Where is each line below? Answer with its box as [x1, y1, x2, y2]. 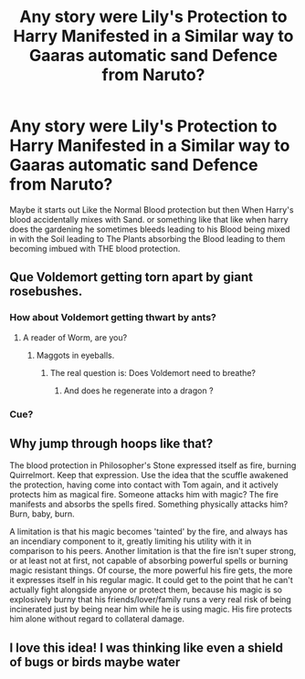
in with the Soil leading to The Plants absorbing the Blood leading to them [9, 233, 286, 244]
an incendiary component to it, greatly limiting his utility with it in [9, 536, 252, 547]
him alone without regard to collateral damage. [9, 613, 185, 624]
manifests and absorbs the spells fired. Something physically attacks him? [9, 499, 289, 510]
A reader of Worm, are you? [22, 331, 128, 343]
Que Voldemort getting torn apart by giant [9, 269, 254, 285]
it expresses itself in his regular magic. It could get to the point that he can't [9, 575, 294, 586]
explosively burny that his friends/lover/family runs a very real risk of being [9, 594, 292, 605]
